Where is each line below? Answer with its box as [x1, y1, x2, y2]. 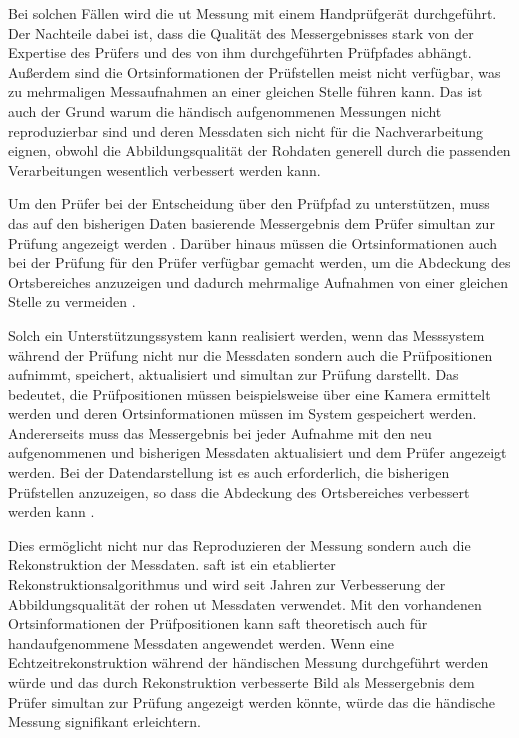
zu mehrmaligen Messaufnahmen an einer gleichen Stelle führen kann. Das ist [8, 81, 483, 102]
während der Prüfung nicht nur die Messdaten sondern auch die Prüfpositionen [8, 344, 493, 365]
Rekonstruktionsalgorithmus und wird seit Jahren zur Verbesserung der [8, 574, 446, 595]
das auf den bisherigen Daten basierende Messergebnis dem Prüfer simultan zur [8, 212, 495, 233]
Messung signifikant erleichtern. [8, 711, 201, 732]
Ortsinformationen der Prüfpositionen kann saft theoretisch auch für [8, 613, 428, 634]
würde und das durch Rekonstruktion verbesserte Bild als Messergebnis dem [8, 672, 475, 692]
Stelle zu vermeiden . [8, 291, 136, 312]
